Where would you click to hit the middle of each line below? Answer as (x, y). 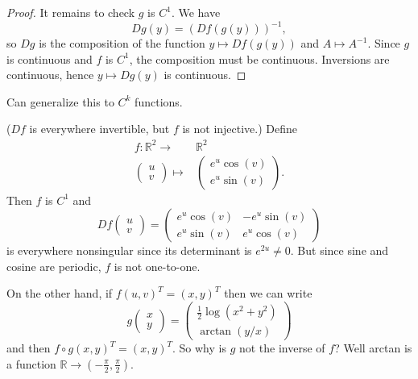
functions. (159, 101)
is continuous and (50, 58)
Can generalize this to (60, 101)
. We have (196, 12)
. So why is (199, 348)
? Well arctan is (373, 348)
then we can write (268, 293)
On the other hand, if (60, 293)
